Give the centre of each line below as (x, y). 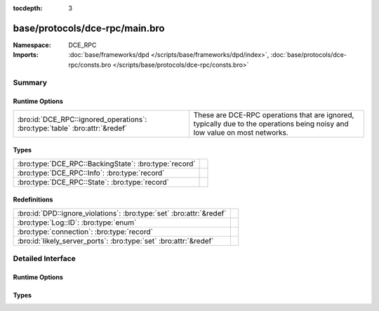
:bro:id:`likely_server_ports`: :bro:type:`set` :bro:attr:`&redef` (115, 241)
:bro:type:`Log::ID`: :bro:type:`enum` (77, 223)
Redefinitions (33, 199)
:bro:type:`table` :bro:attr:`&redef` (72, 128)
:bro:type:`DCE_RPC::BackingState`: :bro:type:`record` (106, 164)
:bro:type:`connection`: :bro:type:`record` (85, 232)
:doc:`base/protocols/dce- (309, 55)
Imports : (26, 55)
